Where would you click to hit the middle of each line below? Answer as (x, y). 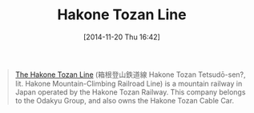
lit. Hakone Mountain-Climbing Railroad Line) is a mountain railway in (129, 83)
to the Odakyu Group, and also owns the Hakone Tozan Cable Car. (124, 100)
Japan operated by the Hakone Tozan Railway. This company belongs (130, 92)
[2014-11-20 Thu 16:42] (122, 37)
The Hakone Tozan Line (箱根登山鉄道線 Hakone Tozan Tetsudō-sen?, (130, 75)
